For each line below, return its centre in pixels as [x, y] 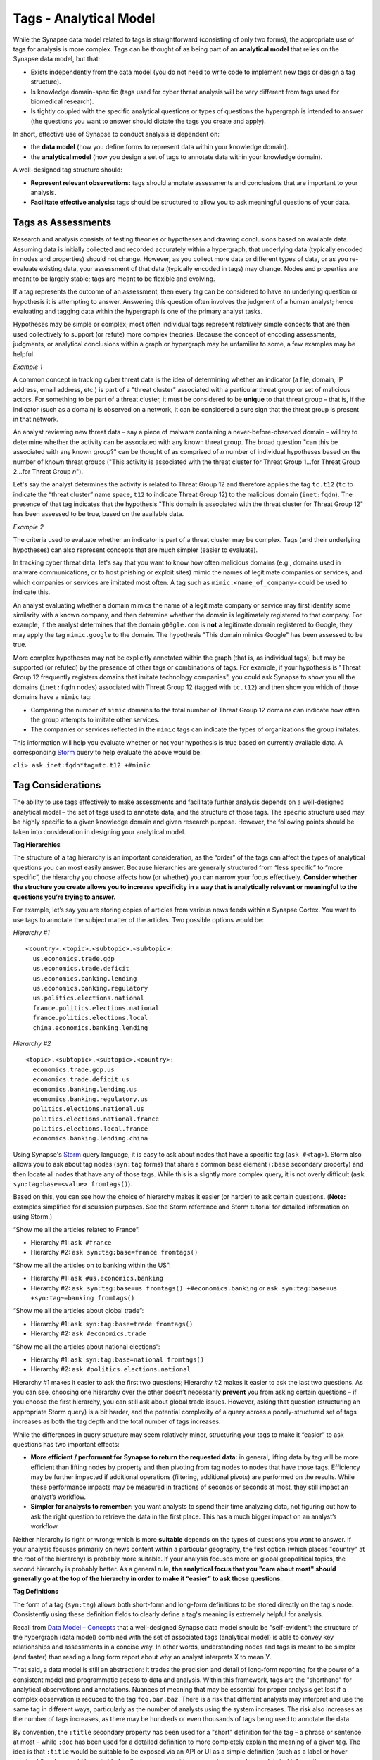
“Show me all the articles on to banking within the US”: [92, 1265]
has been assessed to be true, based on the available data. [99, 514]
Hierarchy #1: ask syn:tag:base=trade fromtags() [112, 1324]
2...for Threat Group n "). [48, 471]
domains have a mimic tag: [52, 697]
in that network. [36, 419]
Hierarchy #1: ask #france [71, 1242]
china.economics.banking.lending [90, 1027]
